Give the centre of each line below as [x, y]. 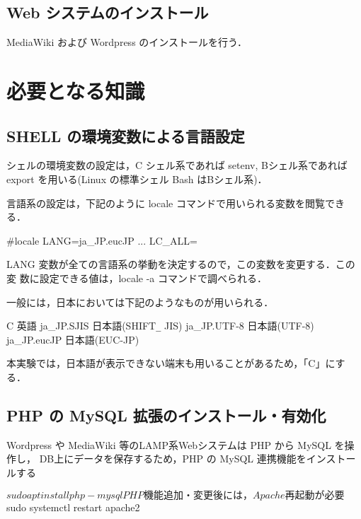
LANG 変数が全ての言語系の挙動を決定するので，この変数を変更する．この [181, 264]
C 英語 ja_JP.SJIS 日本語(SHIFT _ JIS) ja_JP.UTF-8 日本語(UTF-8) [160, 326]
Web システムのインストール [108, 12]
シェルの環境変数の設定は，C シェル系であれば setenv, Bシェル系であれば [177, 165]
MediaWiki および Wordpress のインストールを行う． [127, 42]
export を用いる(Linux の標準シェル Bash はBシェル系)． [137, 179]
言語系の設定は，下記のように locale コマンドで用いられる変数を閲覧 [166, 203]
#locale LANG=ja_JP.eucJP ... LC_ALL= [102, 240]
